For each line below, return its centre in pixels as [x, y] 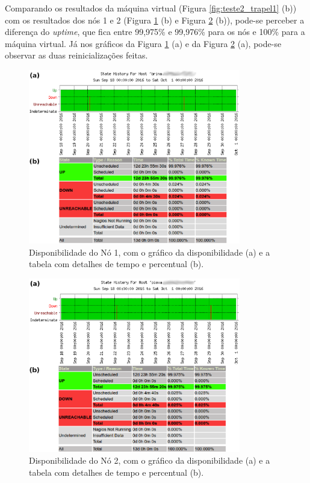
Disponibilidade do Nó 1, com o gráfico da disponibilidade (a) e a [150, 252]
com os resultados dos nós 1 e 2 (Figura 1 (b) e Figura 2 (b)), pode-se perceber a [155, 20]
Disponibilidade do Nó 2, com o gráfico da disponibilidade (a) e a [150, 460]
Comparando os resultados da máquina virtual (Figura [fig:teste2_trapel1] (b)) [151, 8]
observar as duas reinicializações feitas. [76, 55]
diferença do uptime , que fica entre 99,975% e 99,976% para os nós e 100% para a [155, 32]
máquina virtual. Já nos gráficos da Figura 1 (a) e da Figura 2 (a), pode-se [143, 43]
